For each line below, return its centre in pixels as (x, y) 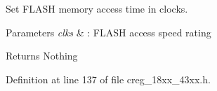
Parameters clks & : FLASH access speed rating (108, 32)
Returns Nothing (42, 56)
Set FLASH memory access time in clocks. (97, 8)
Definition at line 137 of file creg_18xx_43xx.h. (108, 79)
